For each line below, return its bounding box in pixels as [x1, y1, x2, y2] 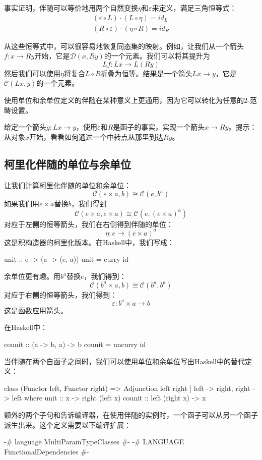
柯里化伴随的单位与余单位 [4, 156, 131, 171]
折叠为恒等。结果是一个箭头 [100, 68, 192, 78]
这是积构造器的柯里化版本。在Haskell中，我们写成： [4, 237, 175, 247]
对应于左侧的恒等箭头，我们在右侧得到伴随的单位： [4, 218, 173, 229]
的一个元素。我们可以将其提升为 [104, 50, 210, 61]
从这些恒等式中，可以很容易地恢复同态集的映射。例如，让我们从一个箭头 [4, 40, 244, 51]
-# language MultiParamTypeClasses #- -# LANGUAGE [4, 436, 184, 447]
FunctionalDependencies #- [4, 446, 89, 456]
